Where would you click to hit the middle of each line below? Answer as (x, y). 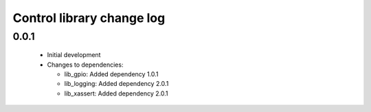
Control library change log (89, 18)
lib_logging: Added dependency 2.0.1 (116, 84)
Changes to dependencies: (85, 65)
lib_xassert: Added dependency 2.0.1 (116, 93)
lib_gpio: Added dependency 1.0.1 (111, 74)
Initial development (74, 55)
